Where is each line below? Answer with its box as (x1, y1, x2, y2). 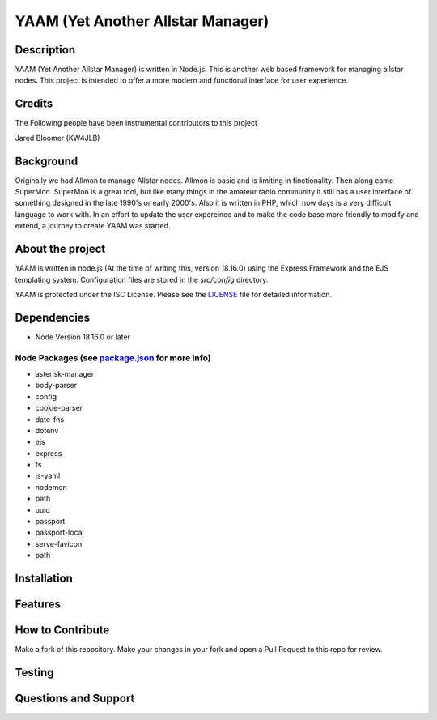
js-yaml (35, 471, 61, 481)
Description (15, 43, 76, 57)
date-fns (35, 414, 65, 424)
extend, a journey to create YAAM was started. (15, 221, 171, 231)
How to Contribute (15, 624, 110, 637)
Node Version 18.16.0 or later (35, 332, 131, 342)
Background (15, 154, 78, 168)
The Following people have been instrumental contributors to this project (15, 118, 258, 128)
